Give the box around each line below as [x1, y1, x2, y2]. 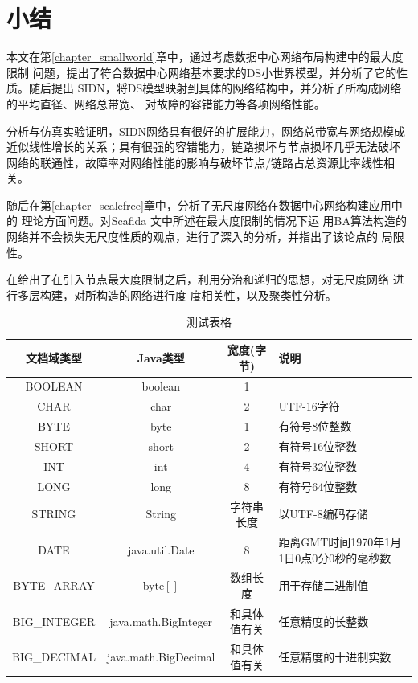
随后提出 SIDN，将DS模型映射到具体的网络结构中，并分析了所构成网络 [28, 80, 402, 96]
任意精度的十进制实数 [278, 648, 391, 665]
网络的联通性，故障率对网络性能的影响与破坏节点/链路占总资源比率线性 [6, 153, 383, 170]
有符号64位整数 [278, 477, 358, 494]
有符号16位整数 [278, 438, 358, 454]
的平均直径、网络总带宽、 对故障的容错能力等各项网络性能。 [6, 95, 326, 112]
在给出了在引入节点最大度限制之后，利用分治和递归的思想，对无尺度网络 [6, 271, 389, 288]
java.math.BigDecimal [106, 648, 215, 665]
